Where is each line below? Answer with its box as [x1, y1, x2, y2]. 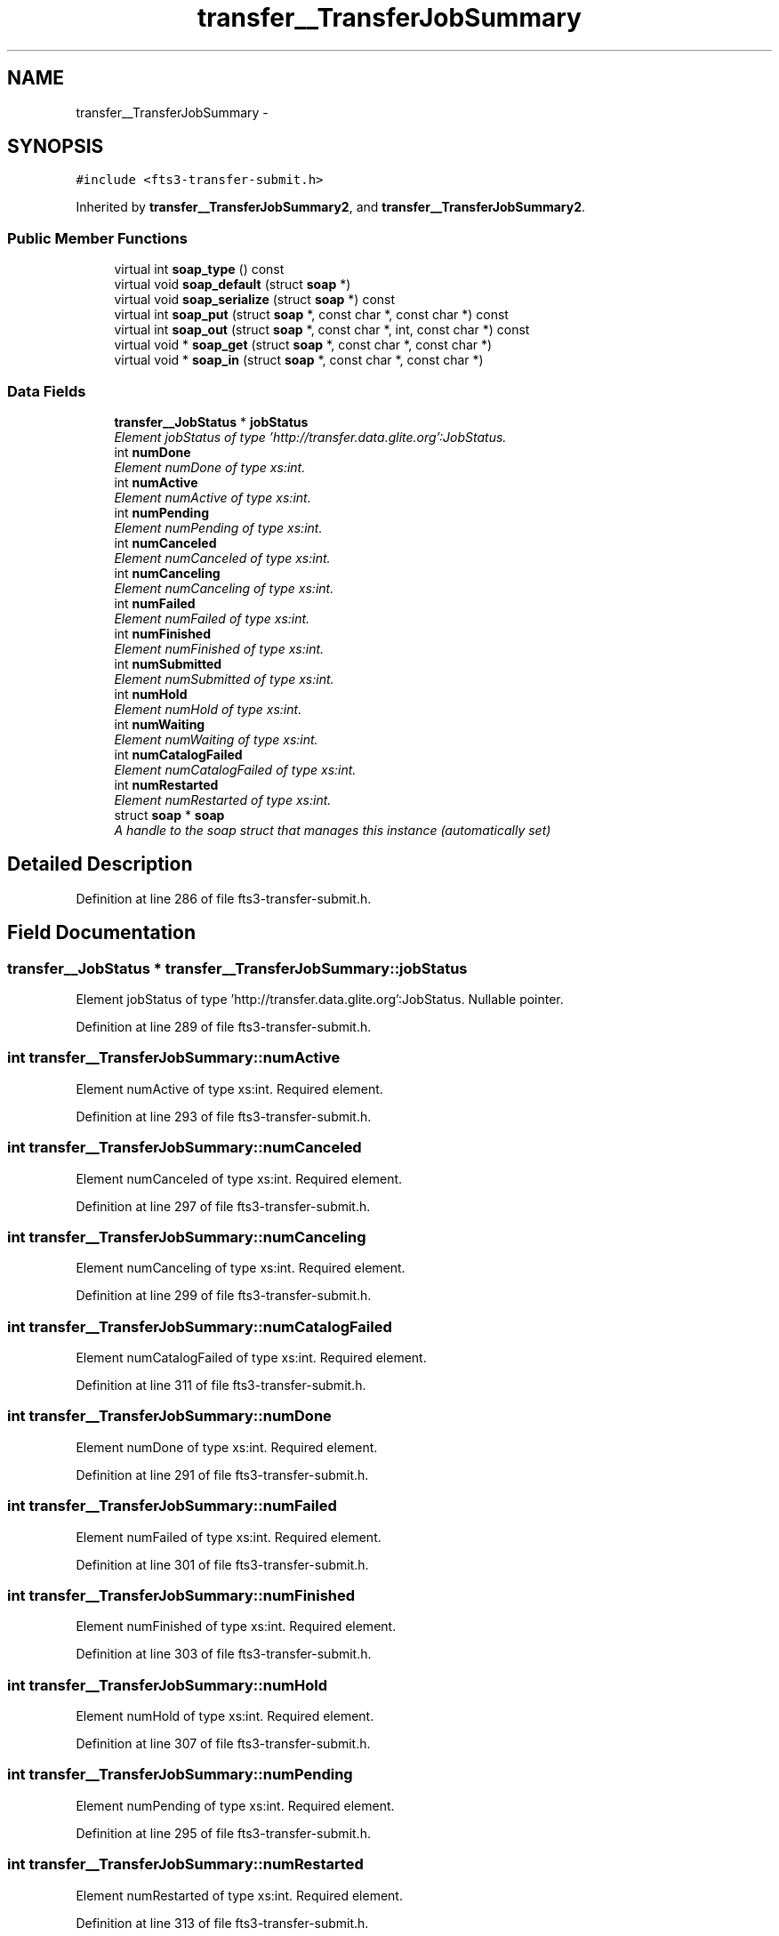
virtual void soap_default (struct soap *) [114, 277, 351, 293]
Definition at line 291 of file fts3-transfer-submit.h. [76, 1466, 369, 1482]
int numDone [114, 444, 191, 460]
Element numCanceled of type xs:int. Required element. [76, 1170, 403, 1186]
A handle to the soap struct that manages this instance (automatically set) [114, 822, 551, 838]
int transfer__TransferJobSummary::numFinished [7, 1586, 356, 1604]
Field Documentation [7, 921, 196, 944]
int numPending [114, 504, 209, 520]
